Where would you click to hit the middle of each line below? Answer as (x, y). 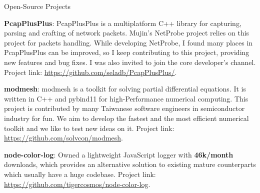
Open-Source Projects (37, 6)
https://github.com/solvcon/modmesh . (63, 138)
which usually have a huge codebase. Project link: (80, 174)
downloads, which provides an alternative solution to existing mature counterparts (130, 164)
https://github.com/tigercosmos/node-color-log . (77, 184)
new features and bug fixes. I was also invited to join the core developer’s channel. (130, 62)
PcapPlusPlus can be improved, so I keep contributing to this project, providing (127, 52)
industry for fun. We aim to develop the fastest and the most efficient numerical (126, 118)
